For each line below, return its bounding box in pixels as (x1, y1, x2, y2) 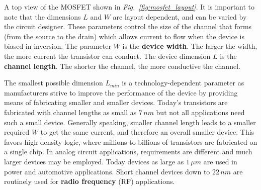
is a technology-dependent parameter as (122, 77, 244, 88)
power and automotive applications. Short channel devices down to (4, 166, 210, 176)
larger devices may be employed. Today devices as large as (4, 156, 184, 166)
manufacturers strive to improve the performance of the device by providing (4, 87, 238, 98)
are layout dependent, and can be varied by (113, 11, 247, 22)
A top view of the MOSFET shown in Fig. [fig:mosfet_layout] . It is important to (4, 2, 255, 12)
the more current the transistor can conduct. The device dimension (4, 50, 211, 61)
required (4, 127, 30, 137)
